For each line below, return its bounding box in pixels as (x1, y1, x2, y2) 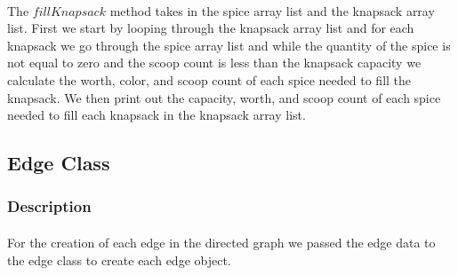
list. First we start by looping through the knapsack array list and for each (7, 19, 414, 37)
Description (7, 195, 92, 217)
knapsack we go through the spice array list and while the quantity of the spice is (7, 35, 451, 54)
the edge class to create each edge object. (7, 250, 231, 269)
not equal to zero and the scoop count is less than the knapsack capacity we (7, 53, 422, 72)
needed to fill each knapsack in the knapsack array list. (7, 106, 306, 124)
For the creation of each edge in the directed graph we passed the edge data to (7, 232, 436, 251)
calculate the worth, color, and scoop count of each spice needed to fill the (7, 70, 412, 89)
